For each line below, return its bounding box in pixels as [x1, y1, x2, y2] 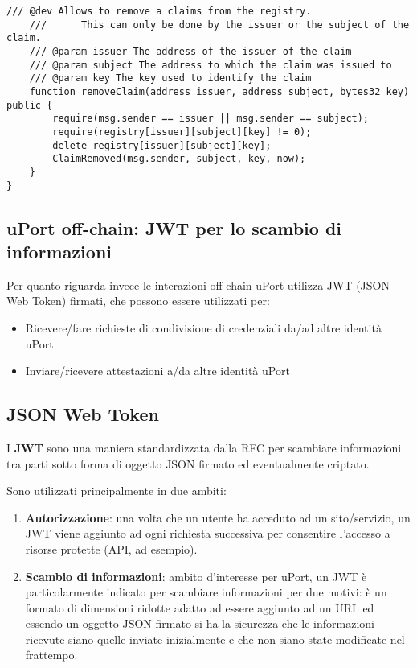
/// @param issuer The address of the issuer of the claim [29, 45, 352, 57]
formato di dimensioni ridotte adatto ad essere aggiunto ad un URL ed [25, 599, 374, 616]
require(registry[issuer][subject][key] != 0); [52, 126, 312, 138]
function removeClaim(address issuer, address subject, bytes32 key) [29, 85, 410, 97]
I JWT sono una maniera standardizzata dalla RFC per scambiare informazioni [6, 439, 402, 456]
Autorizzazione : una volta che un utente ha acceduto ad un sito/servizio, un [25, 509, 411, 526]
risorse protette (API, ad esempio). [25, 540, 198, 557]
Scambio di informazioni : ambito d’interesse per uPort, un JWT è [25, 567, 367, 584]
